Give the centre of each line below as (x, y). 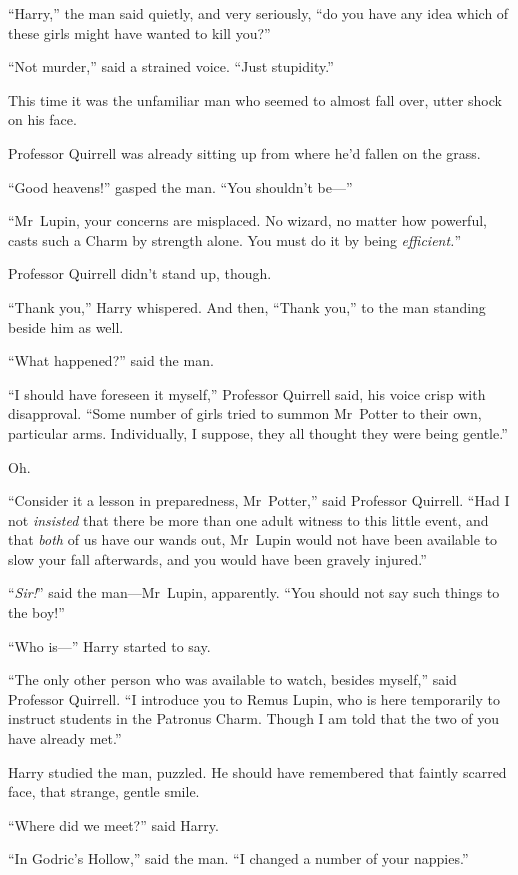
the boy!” (36, 612)
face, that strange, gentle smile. (104, 791)
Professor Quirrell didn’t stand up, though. (140, 273)
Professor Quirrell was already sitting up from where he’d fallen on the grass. (244, 152)
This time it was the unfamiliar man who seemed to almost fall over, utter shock (255, 99)
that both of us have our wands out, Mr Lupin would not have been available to (253, 539)
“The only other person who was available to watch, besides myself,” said (232, 679)
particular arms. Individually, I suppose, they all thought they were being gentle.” (258, 432)
